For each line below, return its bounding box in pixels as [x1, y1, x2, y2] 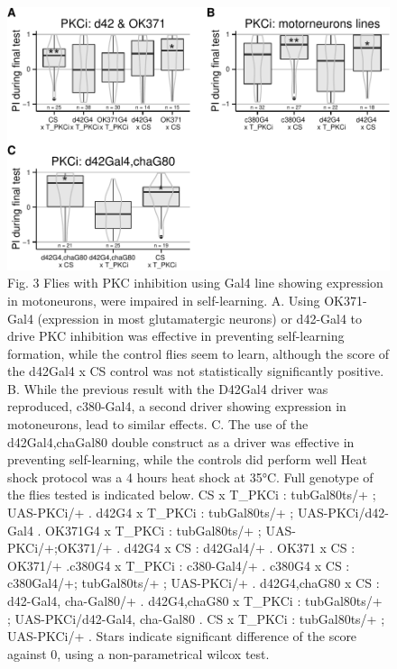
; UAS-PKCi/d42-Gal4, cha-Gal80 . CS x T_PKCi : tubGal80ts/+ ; [7, 609, 385, 628]
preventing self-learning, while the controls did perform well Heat [7, 450, 367, 469]
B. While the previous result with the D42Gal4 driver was [7, 379, 328, 398]
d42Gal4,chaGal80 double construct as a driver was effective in [7, 432, 355, 451]
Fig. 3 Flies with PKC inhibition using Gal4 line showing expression [7, 273, 383, 292]
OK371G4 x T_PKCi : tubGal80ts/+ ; [45, 520, 262, 539]
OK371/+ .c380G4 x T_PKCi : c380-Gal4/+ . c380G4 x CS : [7, 555, 350, 574]
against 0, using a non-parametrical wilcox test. [7, 644, 270, 663]
